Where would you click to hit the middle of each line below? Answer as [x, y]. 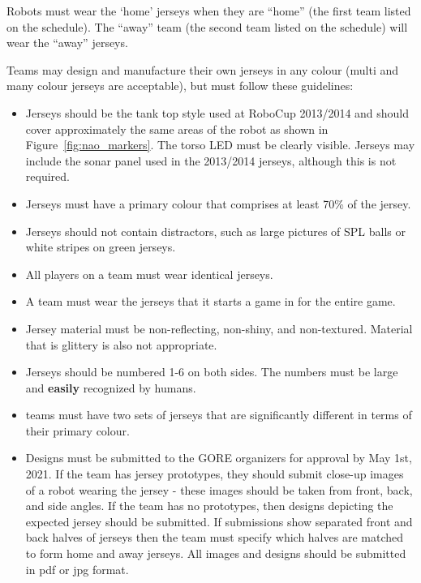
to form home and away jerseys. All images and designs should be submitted [216, 553]
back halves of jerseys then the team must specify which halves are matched [214, 537]
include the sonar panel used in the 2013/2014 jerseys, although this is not [211, 160]
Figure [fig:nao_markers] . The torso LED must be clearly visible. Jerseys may [220, 145]
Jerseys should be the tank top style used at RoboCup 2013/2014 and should [217, 112]
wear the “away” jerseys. [67, 43]
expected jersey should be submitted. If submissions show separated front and [219, 521]
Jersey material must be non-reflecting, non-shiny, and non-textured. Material [219, 328]
